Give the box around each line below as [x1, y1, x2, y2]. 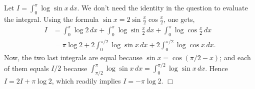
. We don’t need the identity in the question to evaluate [77, 2, 248, 12]
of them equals [4, 63, 49, 73]
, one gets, [163, 13, 195, 24]
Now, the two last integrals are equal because [4, 52, 142, 63]
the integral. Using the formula [4, 13, 99, 24]
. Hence [205, 63, 228, 73]
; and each [219, 52, 251, 63]
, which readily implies [51, 76, 121, 86]
